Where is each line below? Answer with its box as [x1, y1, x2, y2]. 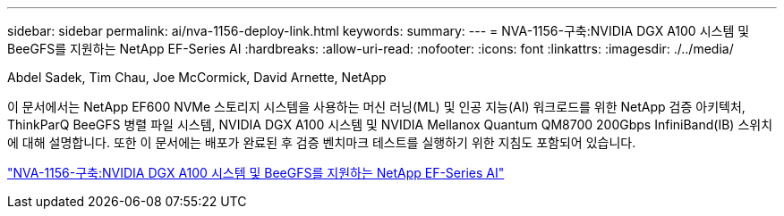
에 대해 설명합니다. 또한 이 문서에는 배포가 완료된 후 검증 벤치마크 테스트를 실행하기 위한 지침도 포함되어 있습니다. [7, 135, 636, 150]
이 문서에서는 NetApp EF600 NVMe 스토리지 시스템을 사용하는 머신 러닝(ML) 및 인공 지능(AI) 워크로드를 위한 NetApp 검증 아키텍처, [7, 99, 746, 114]
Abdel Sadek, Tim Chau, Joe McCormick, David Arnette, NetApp [7, 70, 387, 85]
